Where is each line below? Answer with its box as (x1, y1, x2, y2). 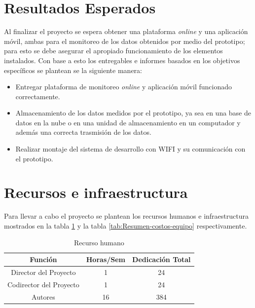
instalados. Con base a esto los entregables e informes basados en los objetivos (4, 55, 240, 65)
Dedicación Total (132, 254, 191, 265)
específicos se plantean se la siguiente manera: (4, 65, 142, 75)
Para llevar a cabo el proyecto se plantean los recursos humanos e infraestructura (4, 211, 249, 221)
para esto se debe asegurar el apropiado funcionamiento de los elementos (4, 45, 223, 56)
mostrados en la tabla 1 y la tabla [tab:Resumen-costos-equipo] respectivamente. (4, 220, 247, 231)
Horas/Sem (86, 254, 126, 265)
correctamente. (15, 91, 60, 101)
